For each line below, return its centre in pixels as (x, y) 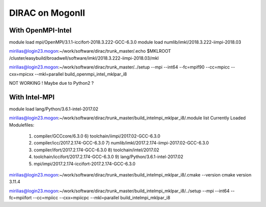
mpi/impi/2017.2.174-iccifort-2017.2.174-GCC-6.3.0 (84, 164)
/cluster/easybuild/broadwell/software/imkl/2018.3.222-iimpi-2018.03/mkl (84, 58)
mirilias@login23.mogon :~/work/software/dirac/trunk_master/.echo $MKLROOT (90, 51)
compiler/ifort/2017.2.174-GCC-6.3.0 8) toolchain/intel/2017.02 (97, 150)
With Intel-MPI (32, 97)
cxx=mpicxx (21, 74)
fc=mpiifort (20, 198)
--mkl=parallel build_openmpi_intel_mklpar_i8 (81, 74)
